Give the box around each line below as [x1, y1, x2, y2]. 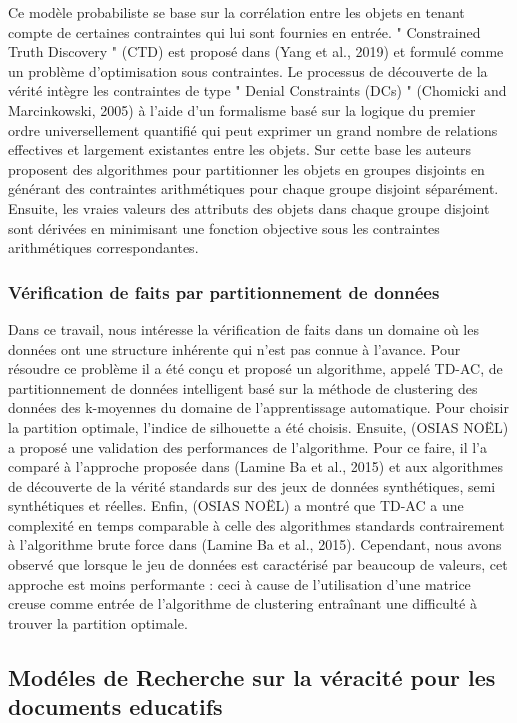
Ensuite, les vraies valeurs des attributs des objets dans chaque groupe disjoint [8, 197, 490, 218]
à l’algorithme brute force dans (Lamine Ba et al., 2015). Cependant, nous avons [8, 534, 502, 555]
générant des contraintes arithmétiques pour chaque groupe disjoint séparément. [8, 178, 499, 199]
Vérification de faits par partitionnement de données [8, 279, 440, 304]
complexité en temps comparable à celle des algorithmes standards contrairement [8, 514, 505, 535]
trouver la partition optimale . [8, 612, 188, 633]
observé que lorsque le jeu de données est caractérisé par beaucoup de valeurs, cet [8, 554, 508, 575]
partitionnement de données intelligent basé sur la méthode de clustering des [8, 377, 478, 398]
